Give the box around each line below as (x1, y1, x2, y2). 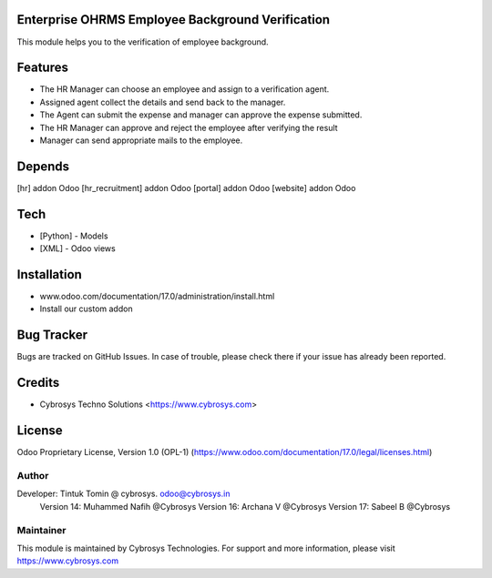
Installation (16, 267, 82, 282)
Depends (16, 158, 70, 174)
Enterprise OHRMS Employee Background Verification (16, 12, 331, 27)
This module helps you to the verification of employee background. (16, 36, 269, 47)
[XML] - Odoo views (39, 243, 116, 254)
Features (16, 60, 68, 76)
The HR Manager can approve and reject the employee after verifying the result (39, 122, 338, 133)
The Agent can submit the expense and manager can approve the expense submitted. (39, 109, 363, 120)
